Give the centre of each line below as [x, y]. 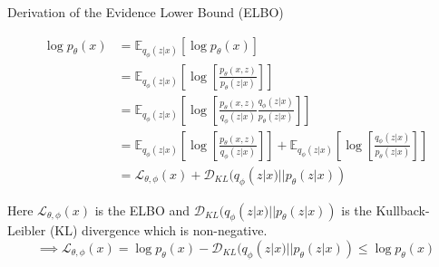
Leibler [27, 230]
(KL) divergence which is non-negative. [158, 230]
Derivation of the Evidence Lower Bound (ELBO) [146, 12]
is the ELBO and [142, 210]
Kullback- [403, 210]
